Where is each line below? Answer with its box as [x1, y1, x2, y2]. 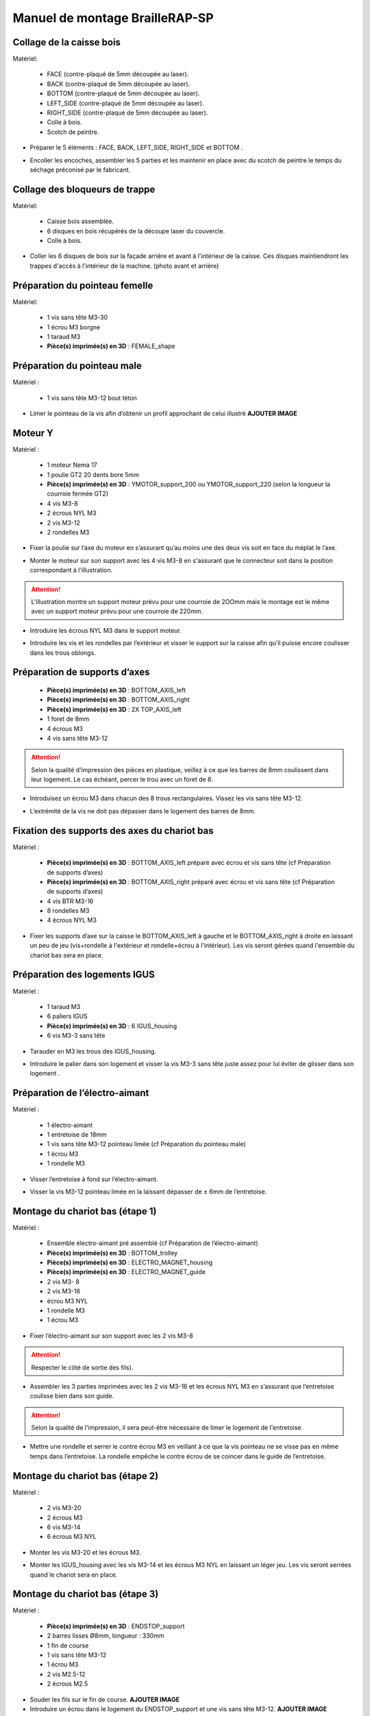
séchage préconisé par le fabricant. [29, 165, 131, 174]
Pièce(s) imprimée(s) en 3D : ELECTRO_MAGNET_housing [47, 1258, 213, 1266]
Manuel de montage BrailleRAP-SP [12, 10, 214, 25]
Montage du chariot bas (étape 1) [12, 1205, 157, 1217]
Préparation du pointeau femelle [12, 279, 153, 291]
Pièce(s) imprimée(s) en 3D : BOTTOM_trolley [47, 1249, 178, 1257]
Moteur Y [12, 427, 54, 439]
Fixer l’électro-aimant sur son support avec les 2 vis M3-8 [29, 1332, 193, 1340]
